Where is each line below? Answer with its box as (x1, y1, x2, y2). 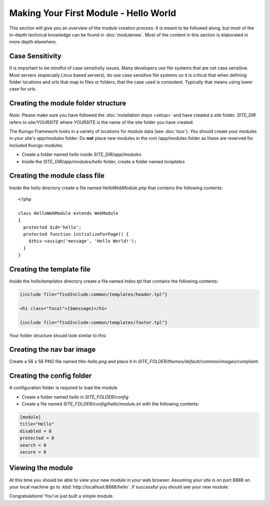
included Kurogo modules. (9, 142, 63, 148)
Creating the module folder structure (9, 99, 126, 107)
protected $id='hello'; (23, 224, 82, 230)
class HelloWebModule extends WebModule (18, 210, 118, 216)
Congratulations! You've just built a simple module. (9, 493, 114, 499)
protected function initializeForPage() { (23, 231, 129, 237)
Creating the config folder (9, 372, 92, 380)
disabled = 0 (19, 428, 52, 434)
